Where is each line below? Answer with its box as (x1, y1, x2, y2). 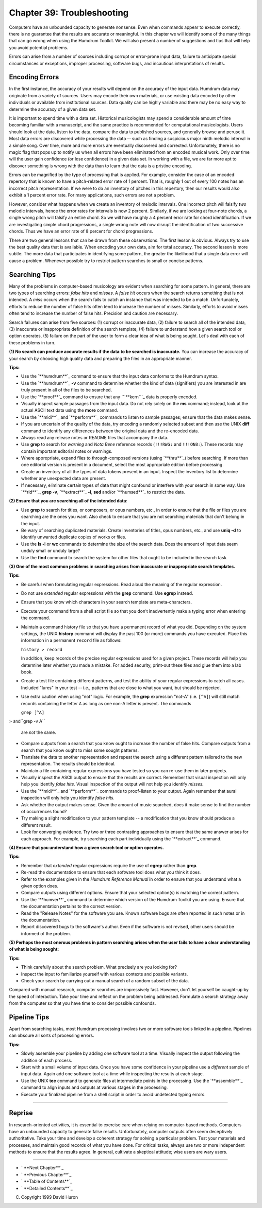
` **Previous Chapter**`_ (21, 1172, 72, 1177)
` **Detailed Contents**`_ (21, 1185, 73, 1191)
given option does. (21, 883, 59, 888)
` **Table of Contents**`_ (21, 1178, 73, 1184)
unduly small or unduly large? (21, 548, 80, 554)
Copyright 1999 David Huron (21, 1194, 78, 1200)
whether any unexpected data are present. (21, 476, 106, 481)
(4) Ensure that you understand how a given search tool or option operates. (9, 844, 164, 851)
